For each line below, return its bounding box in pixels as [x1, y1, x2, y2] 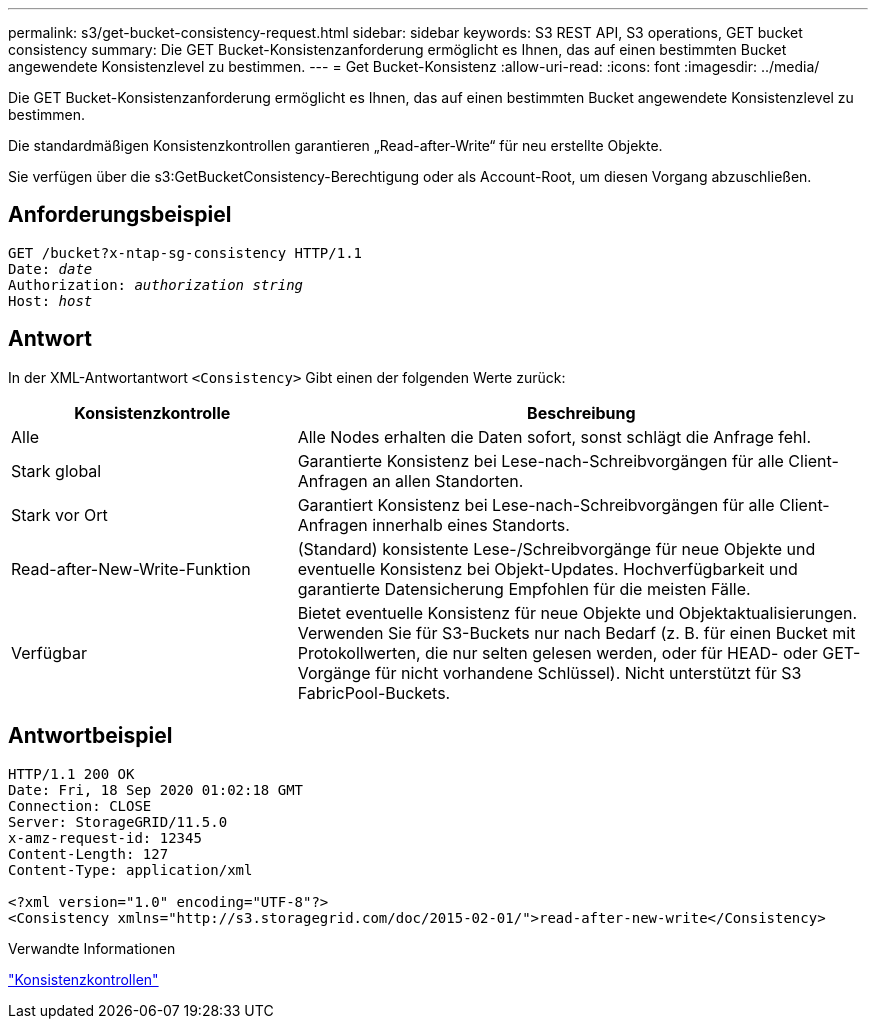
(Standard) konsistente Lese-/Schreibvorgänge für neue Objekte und [297, 538, 816, 559]
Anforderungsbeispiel [8, 202, 232, 228]
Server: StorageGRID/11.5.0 [8, 813, 228, 830]
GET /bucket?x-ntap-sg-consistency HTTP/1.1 [8, 244, 363, 261]
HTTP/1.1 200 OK [8, 765, 135, 782]
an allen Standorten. [372, 470, 524, 491]
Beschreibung [527, 402, 636, 423]
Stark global [11, 460, 102, 481]
